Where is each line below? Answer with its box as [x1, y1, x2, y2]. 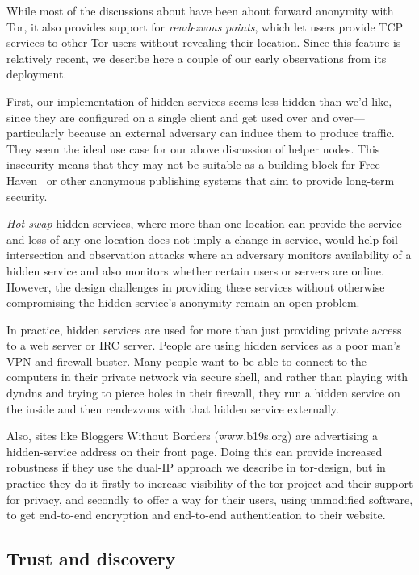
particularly [6, 124, 65, 141]
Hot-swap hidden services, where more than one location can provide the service [6, 215, 402, 232]
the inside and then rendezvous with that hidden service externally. [6, 400, 339, 417]
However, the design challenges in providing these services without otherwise [6, 278, 385, 295]
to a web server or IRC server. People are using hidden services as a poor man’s [6, 337, 401, 354]
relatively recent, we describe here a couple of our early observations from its [6, 49, 387, 66]
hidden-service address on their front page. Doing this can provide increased [6, 443, 383, 460]
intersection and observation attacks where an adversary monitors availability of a [6, 246, 412, 263]
